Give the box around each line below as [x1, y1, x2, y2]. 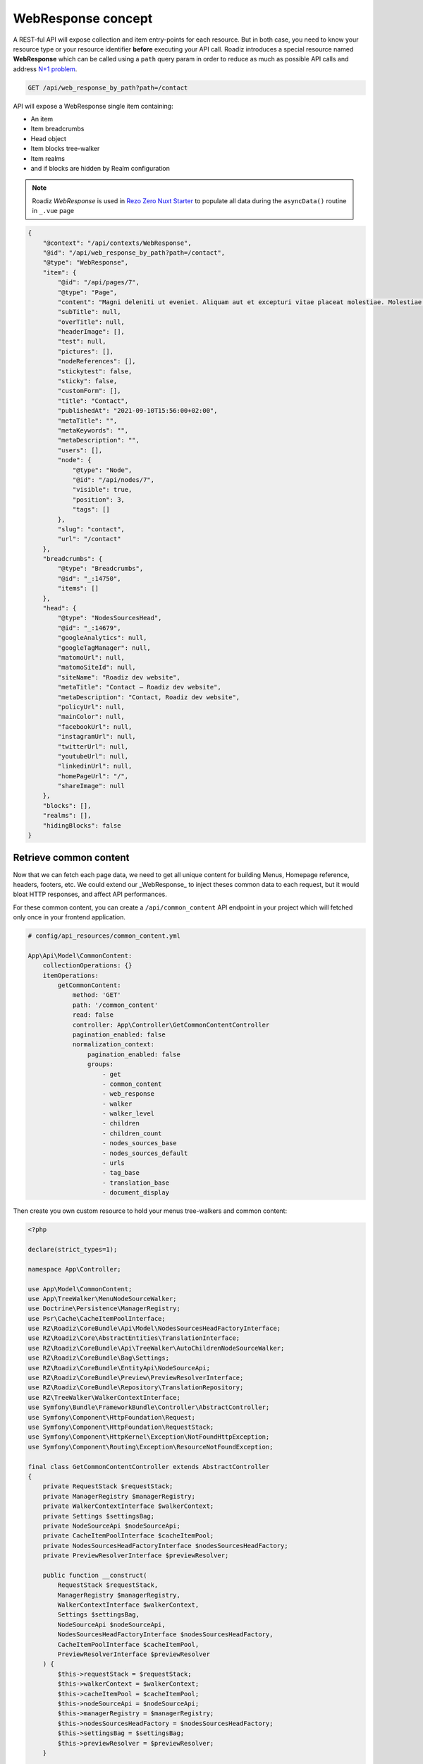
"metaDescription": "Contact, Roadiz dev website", [57, 693, 240, 701]
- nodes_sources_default [102, 1149, 188, 1157]
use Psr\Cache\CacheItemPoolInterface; [27, 1315, 166, 1322]
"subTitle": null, [57, 308, 121, 316]
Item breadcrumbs [30, 124, 85, 133]
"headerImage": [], [57, 328, 125, 336]
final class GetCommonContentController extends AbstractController [27, 1463, 270, 1470]
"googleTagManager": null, [57, 644, 151, 652]
